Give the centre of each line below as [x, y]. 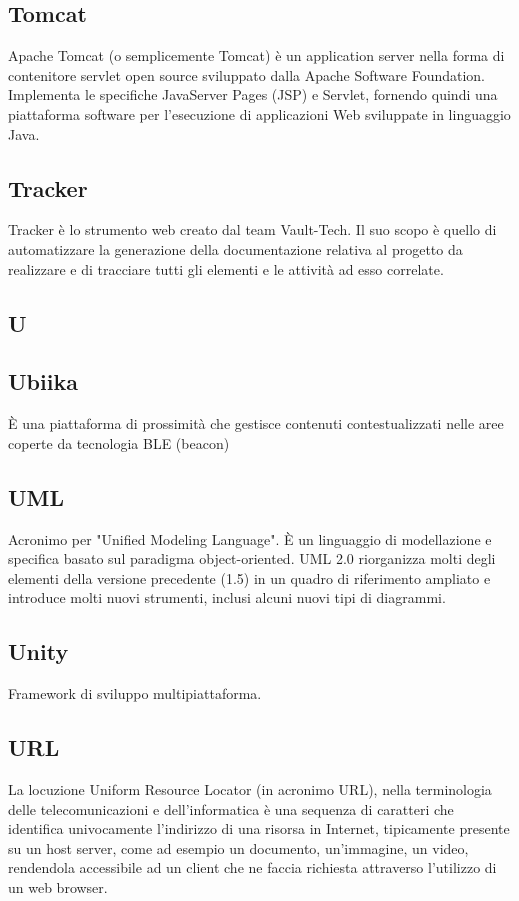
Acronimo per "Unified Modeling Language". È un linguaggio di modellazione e [250, 538]
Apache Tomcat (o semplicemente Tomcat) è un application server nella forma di [256, 55]
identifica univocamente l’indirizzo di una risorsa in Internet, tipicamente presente [259, 828]
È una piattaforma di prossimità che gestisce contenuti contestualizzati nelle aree [256, 423]
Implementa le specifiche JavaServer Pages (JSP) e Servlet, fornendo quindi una [253, 94]
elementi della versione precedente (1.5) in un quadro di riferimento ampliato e [249, 577]
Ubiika [43, 381]
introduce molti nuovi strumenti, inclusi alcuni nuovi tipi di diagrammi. [227, 597]
